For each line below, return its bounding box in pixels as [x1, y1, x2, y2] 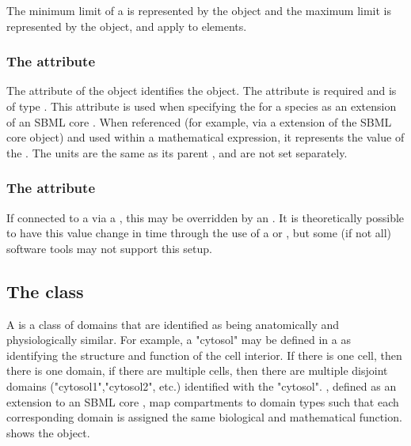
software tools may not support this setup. [6, 240, 212, 256]
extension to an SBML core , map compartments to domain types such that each [6, 393, 399, 410]
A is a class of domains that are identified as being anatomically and [6, 316, 340, 332]
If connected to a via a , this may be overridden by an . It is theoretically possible [6, 209, 405, 225]
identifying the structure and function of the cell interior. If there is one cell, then [6, 346, 402, 363]
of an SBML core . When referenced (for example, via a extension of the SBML [6, 113, 392, 130]
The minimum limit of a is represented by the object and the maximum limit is [6, 2, 391, 18]
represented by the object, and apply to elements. [6, 17, 247, 34]
